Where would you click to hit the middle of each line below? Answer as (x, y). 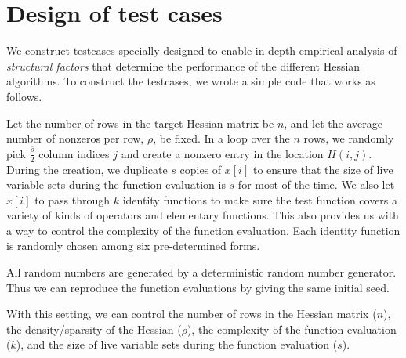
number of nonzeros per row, (75, 138)
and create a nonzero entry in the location (222, 153)
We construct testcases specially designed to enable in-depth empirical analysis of (202, 51)
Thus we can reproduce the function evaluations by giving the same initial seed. (198, 287)
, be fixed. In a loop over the (221, 138)
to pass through (72, 199)
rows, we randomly (349, 138)
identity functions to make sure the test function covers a (260, 199)
